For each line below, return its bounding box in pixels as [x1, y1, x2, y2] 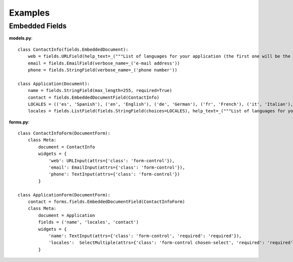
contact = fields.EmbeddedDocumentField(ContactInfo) [27, 94, 160, 100]
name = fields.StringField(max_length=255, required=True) [27, 88, 172, 93]
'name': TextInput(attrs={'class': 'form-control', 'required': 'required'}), [48, 233, 242, 239]
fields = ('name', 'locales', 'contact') [38, 219, 139, 225]
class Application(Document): [18, 81, 90, 87]
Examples [9, 7, 50, 18]
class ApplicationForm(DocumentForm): [18, 192, 111, 197]
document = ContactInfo [38, 144, 95, 150]
